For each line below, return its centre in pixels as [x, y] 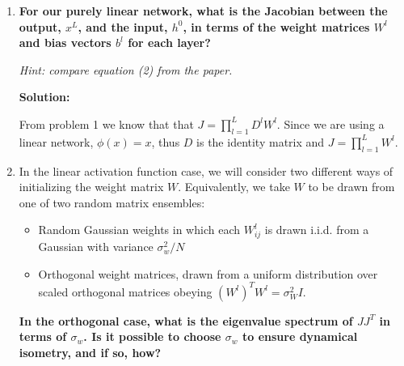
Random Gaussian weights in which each [139, 230]
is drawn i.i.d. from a [317, 230]
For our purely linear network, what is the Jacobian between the [203, 11]
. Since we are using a [330, 123]
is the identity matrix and [261, 141]
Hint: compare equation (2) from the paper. [126, 69]
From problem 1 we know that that [106, 123]
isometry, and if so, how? [90, 352]
